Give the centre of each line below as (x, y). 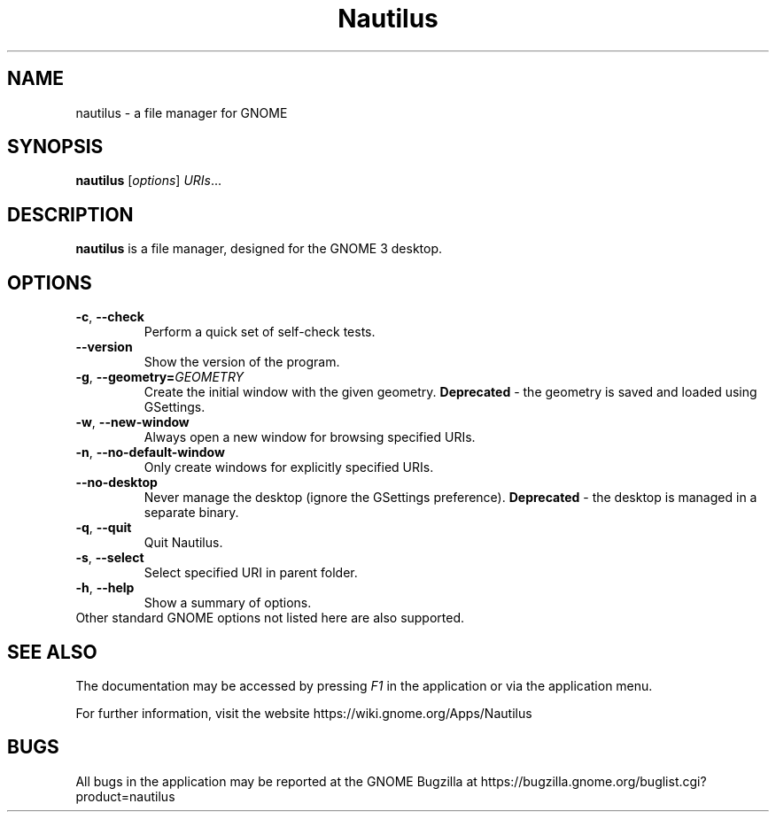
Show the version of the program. (242, 362)
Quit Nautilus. (183, 543)
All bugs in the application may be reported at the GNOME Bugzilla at (276, 781)
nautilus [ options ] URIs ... (149, 181)
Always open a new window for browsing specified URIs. (310, 437)
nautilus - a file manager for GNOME (182, 112)
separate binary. (191, 513)
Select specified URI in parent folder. (251, 573)
